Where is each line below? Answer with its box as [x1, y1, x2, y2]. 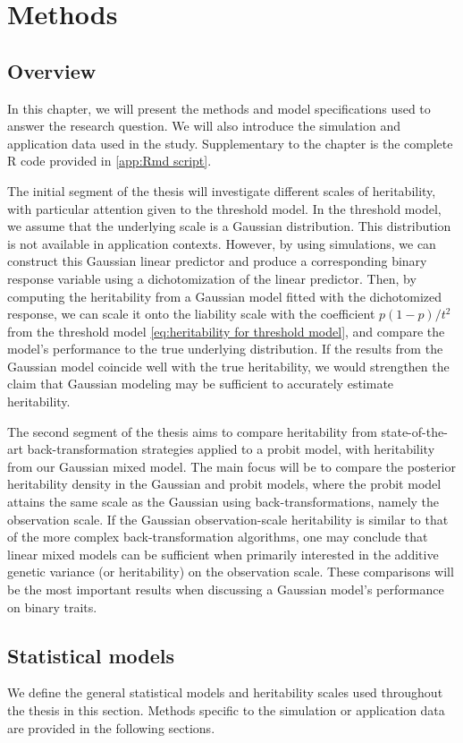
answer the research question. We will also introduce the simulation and [7, 116, 400, 135]
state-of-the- [381, 422, 448, 440]
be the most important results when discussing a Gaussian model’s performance [7, 580, 444, 599]
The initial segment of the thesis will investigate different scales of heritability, [7, 181, 436, 200]
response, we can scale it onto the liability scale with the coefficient [7, 304, 375, 323]
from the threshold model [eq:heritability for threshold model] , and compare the [7, 321, 445, 340]
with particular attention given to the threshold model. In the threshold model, [7, 199, 442, 218]
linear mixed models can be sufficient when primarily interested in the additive [7, 544, 439, 563]
